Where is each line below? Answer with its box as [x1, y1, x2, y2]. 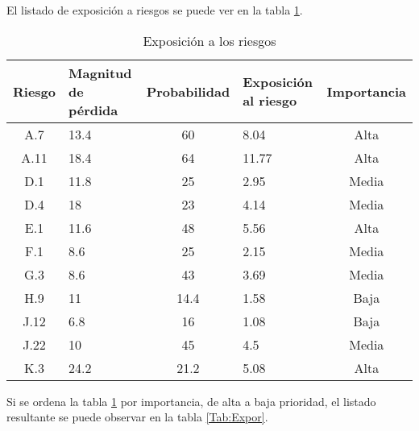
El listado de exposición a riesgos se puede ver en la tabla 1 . [6, 2, 303, 18]
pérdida [68, 100, 118, 119]
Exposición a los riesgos [143, 31, 276, 50]
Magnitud [68, 63, 132, 82]
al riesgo [243, 91, 297, 110]
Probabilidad [146, 81, 230, 101]
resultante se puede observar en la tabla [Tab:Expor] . [6, 408, 268, 425]
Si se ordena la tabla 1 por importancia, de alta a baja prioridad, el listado [6, 392, 376, 409]
